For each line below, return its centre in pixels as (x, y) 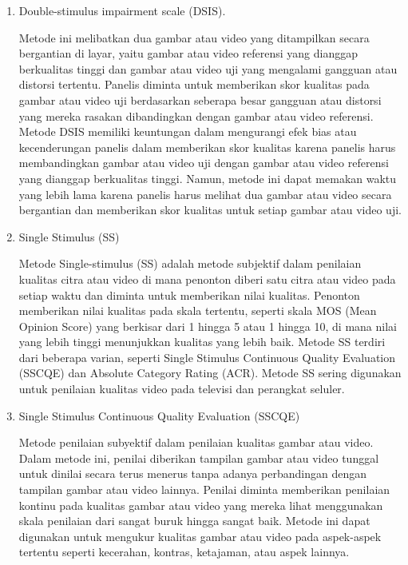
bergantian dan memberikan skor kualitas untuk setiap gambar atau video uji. (210, 210)
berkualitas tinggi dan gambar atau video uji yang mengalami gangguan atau (208, 68)
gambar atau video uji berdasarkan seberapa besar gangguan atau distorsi (200, 99)
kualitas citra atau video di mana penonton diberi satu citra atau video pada (207, 279)
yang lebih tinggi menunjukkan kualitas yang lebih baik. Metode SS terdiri (202, 342)
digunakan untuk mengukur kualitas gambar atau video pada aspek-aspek (200, 536)
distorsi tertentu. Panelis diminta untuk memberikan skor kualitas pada (194, 84)
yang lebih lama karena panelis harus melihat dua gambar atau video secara (205, 194)
